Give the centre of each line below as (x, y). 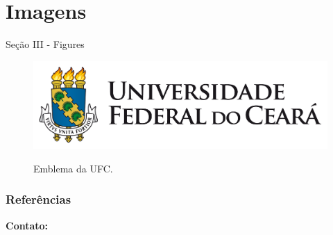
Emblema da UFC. (73, 168)
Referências (39, 199)
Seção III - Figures (45, 44)
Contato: (27, 225)
